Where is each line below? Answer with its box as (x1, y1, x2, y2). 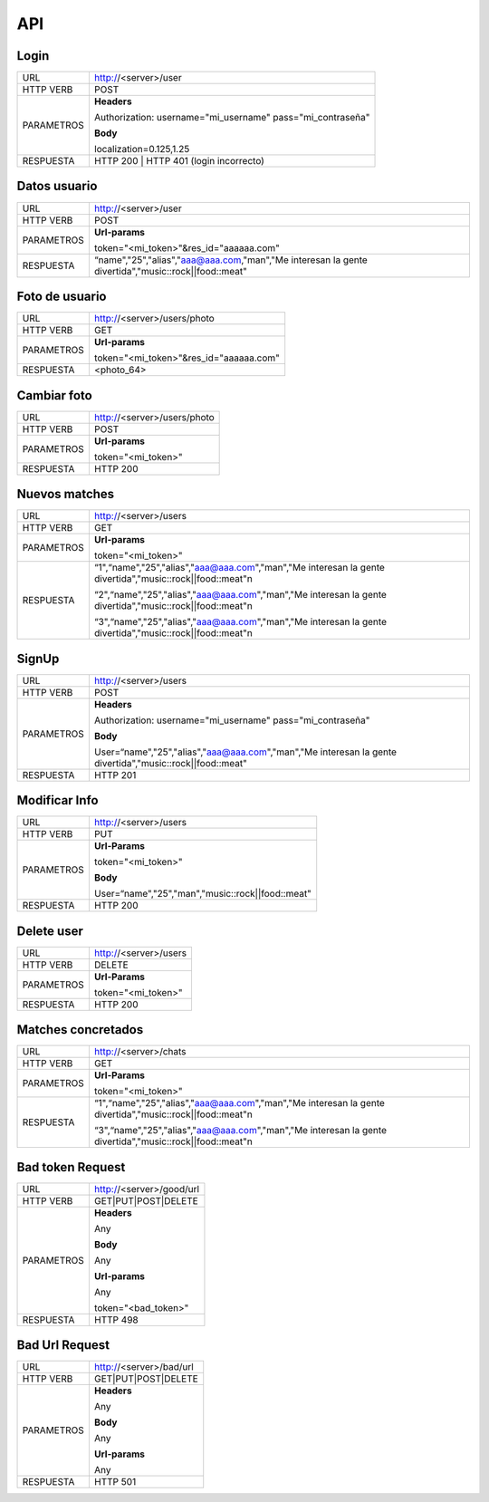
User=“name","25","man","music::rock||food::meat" (93, 888, 312, 900)
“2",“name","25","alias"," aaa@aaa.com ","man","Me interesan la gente (93, 589, 387, 602)
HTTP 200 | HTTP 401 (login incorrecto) (93, 155, 264, 168)
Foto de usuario (16, 289, 107, 303)
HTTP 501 (93, 1476, 137, 1488)
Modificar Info (16, 793, 99, 808)
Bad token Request (16, 1160, 126, 1175)
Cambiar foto (16, 388, 92, 403)
